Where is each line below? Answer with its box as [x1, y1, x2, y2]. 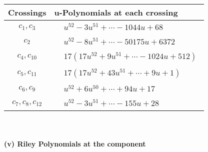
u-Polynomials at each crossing [54, 6, 178, 18]
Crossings [8, 6, 46, 18]
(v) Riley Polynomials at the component [4, 138, 146, 148]
